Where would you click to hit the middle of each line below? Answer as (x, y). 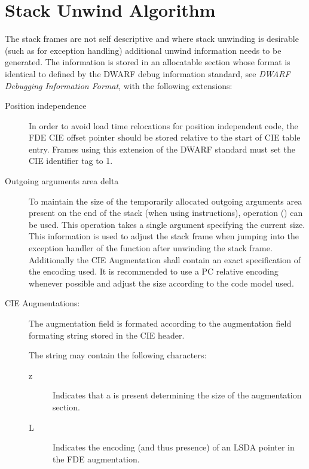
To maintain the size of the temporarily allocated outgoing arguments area (166, 201)
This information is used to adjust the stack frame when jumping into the (164, 236)
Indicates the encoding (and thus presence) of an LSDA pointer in (174, 447)
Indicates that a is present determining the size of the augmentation (177, 395)
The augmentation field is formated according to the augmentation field (160, 323)
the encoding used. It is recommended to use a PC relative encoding (154, 271)
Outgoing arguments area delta (62, 181)
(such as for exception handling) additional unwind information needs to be (143, 50)
